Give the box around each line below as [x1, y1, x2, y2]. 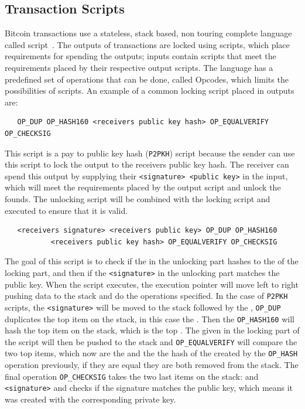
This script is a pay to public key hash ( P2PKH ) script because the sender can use [5, 146, 295, 159]
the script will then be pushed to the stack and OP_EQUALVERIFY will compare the [5, 335, 297, 347]
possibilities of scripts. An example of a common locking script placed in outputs [5, 84, 294, 97]
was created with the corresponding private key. [5, 393, 176, 405]
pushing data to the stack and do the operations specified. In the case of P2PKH [5, 289, 288, 302]
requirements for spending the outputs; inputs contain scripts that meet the [5, 50, 276, 62]
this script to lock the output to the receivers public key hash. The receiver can [5, 158, 289, 171]
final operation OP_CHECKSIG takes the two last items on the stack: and [5, 370, 259, 382]
